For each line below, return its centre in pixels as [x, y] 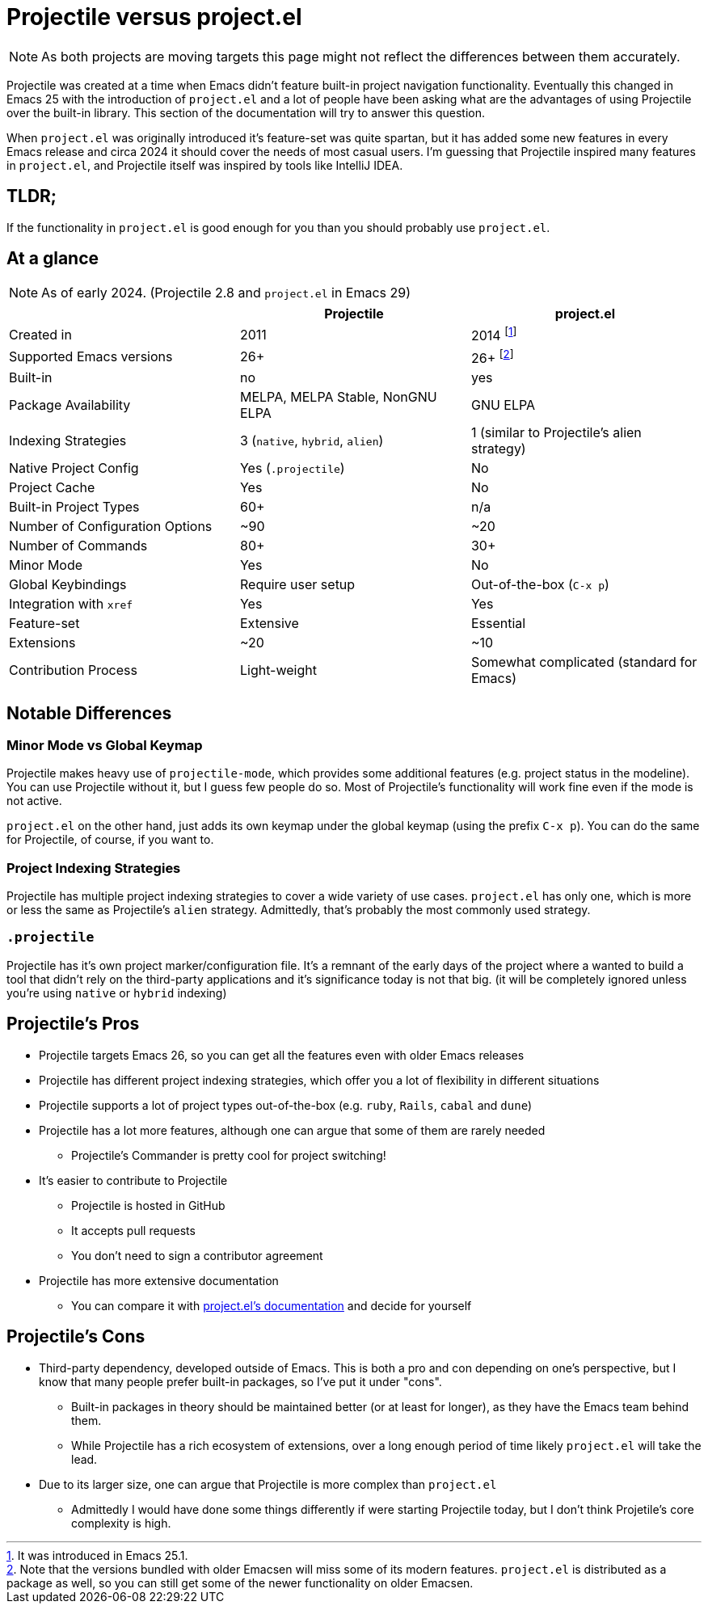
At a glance [53, 259]
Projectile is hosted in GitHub [148, 1205]
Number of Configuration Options [111, 527]
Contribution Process [73, 670]
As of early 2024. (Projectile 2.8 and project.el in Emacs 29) [226, 293]
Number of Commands [78, 546]
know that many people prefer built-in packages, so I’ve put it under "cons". [240, 1381]
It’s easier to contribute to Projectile [133, 1180]
